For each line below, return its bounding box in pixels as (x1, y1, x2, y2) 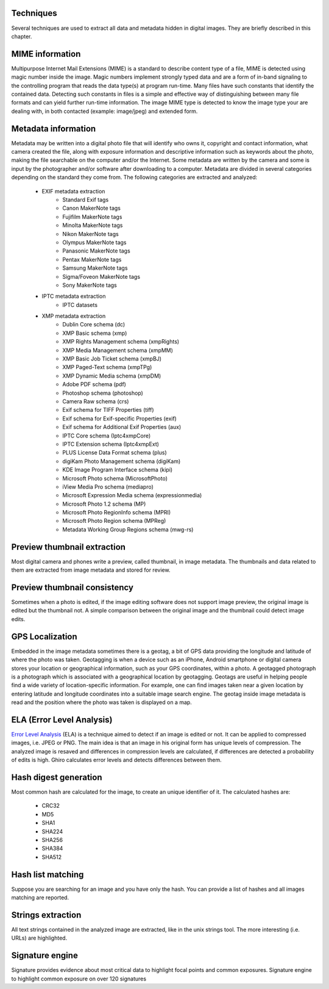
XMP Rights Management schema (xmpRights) (62, 338, 180, 345)
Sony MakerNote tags (62, 281, 117, 289)
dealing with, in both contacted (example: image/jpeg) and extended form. (11, 107, 198, 115)
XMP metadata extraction (41, 312, 106, 320)
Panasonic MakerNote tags (62, 247, 130, 254)
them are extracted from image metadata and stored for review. (11, 566, 171, 574)
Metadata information (11, 123, 96, 134)
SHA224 (41, 827, 63, 835)
